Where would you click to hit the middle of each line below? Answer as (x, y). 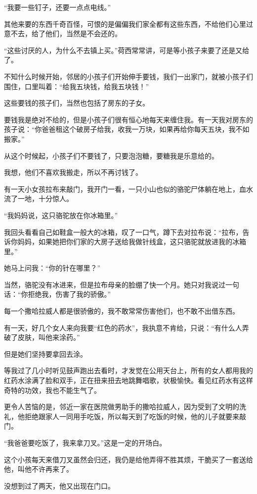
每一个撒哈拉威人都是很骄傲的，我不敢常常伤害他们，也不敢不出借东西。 (122, 311)
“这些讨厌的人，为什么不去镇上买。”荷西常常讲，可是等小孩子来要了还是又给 (127, 50)
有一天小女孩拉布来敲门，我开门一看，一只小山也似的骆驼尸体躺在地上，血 (125, 189)
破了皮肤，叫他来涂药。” (42, 337)
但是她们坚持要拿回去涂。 (45, 354)
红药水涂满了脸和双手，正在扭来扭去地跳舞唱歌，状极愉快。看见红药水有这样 (128, 380)
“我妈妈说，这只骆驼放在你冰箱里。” (61, 215)
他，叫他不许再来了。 (39, 469)
